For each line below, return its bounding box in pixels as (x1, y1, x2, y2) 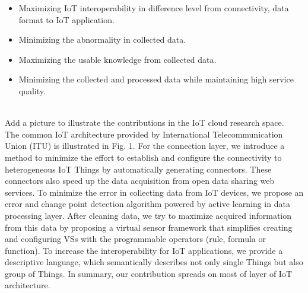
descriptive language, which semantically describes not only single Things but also (5, 256, 303, 268)
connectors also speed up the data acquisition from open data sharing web (5, 174, 275, 187)
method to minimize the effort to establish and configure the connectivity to (5, 151, 282, 163)
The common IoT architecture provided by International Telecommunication (5, 128, 283, 140)
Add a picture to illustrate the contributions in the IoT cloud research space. (5, 116, 284, 129)
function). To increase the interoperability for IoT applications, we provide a (5, 244, 283, 256)
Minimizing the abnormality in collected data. (18, 33, 186, 46)
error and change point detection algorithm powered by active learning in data (5, 198, 290, 210)
